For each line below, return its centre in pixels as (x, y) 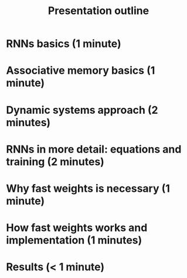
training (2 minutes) (55, 162)
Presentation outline (98, 11)
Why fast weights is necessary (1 (88, 188)
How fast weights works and (77, 228)
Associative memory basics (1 (81, 71)
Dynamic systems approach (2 (82, 110)
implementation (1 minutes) (74, 240)
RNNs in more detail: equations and (94, 149)
